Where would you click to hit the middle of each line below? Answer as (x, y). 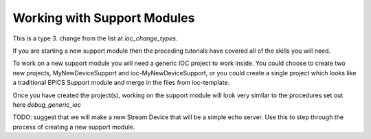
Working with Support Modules (104, 18)
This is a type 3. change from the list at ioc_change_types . (95, 38)
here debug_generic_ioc (47, 104)
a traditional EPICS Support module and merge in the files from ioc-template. (121, 83)
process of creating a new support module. (74, 127)
